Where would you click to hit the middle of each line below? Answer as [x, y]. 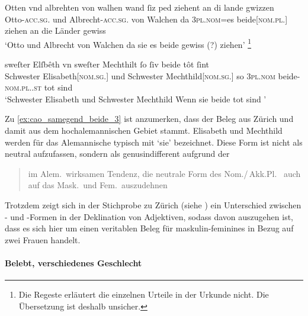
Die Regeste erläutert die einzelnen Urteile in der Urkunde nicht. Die [144, 294]
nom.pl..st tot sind [39, 87]
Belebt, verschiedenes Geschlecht [73, 262]
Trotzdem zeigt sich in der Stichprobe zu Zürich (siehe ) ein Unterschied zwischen [153, 204]
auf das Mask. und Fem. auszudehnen [98, 185]
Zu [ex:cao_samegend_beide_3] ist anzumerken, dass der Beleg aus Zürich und [149, 119]
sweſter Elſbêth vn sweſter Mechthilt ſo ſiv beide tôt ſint [107, 64]
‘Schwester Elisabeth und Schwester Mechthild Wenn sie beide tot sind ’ [136, 99]
